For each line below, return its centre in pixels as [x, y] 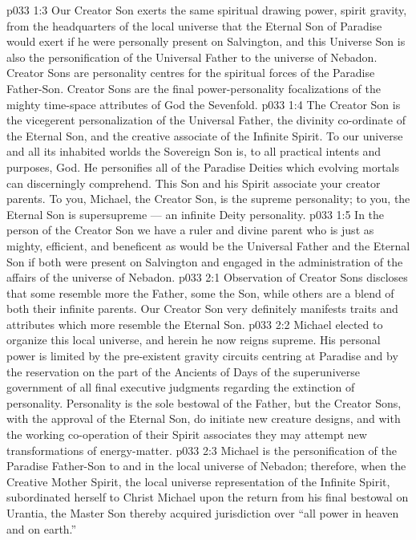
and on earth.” [42, 528]
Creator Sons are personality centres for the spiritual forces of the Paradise [191, 73]
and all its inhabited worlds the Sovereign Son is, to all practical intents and [194, 151]
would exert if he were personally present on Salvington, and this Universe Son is [206, 41]
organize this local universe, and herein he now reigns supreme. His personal [194, 340]
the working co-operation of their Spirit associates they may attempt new [187, 434]
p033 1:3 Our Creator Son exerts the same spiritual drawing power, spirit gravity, [207, 10]
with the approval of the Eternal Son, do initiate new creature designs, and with [204, 418]
